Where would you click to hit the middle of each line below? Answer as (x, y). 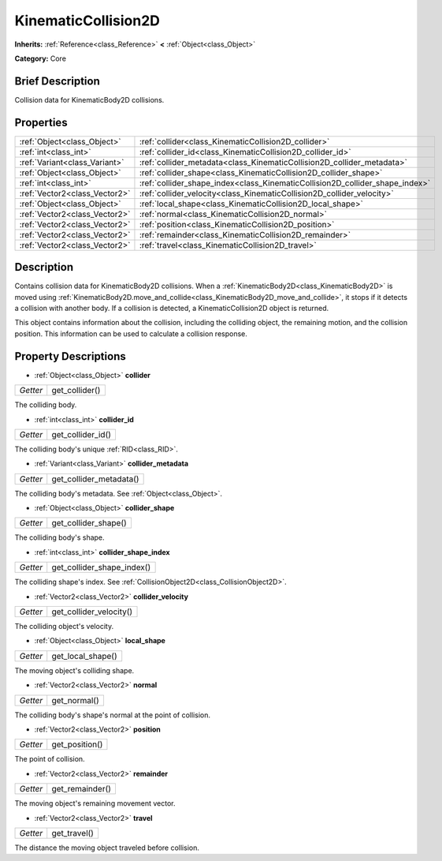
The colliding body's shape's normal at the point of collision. (112, 715)
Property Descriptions (70, 356)
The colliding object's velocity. (64, 627)
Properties (41, 122)
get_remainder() (82, 789)
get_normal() (76, 700)
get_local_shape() (84, 656)
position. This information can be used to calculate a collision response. (131, 333)
